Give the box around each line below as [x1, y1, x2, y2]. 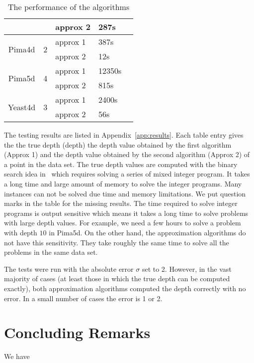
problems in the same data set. [4, 247, 98, 257]
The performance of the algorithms [8, 1, 130, 12]
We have [4, 351, 30, 362]
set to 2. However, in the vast [142, 263, 232, 274]
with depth [4, 227, 37, 237]
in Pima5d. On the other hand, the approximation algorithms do [49, 227, 246, 237]
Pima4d [8, 43, 35, 55]
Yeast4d [8, 101, 36, 113]
